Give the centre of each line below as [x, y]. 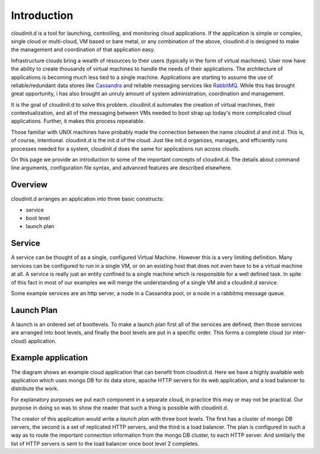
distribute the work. [35, 389]
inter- [299, 332]
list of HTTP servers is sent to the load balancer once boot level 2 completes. [105, 443]
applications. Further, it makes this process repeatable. [78, 121]
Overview [29, 185]
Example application [49, 358]
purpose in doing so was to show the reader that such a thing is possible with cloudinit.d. [120, 408]
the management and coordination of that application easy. [83, 50]
